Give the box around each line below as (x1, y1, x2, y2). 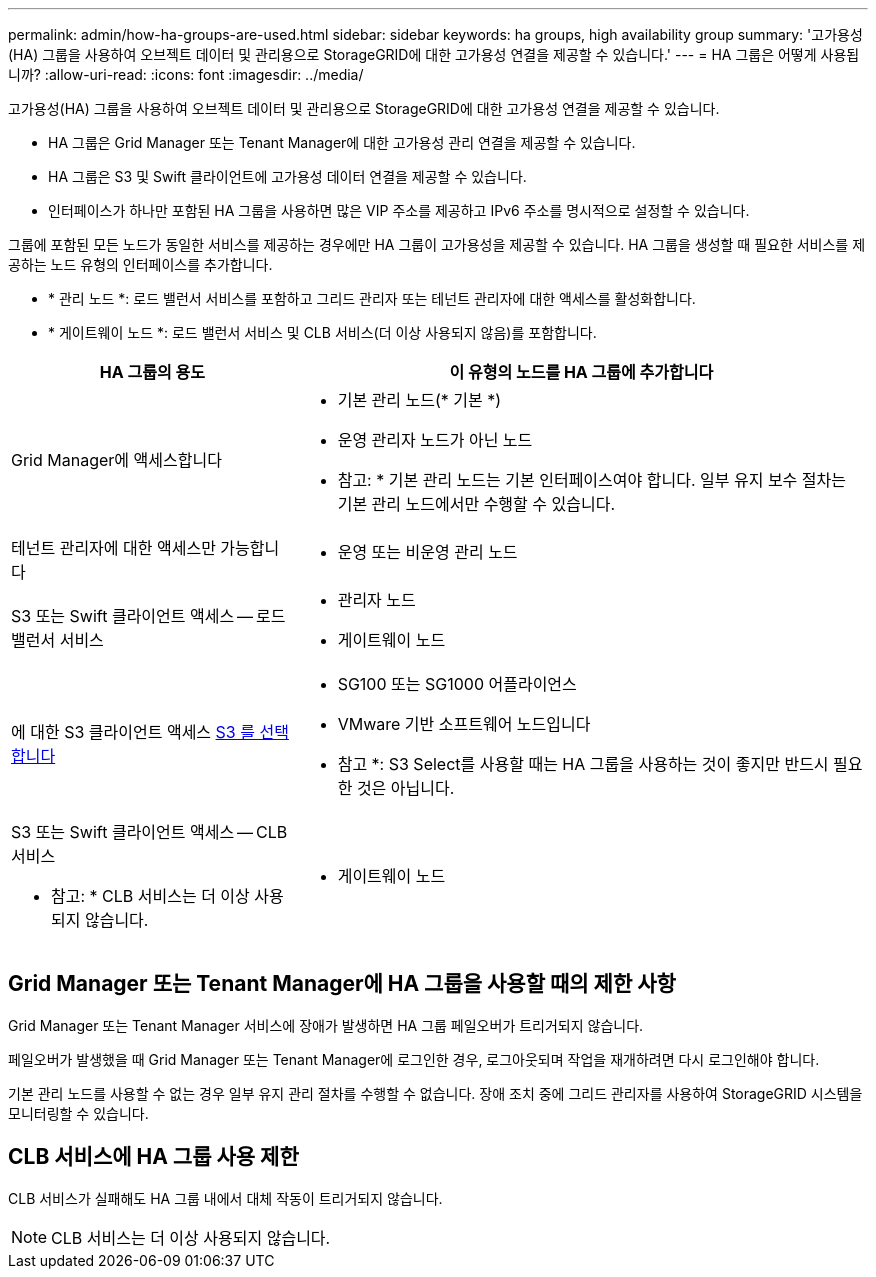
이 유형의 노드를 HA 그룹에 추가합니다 (449, 362, 714, 382)
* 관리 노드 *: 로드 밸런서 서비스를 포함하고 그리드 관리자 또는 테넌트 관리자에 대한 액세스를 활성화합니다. (48, 290, 696, 307)
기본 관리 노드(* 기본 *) (337, 390, 502, 410)
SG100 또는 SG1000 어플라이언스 (337, 674, 577, 694)
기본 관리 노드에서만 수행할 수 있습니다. (337, 494, 616, 514)
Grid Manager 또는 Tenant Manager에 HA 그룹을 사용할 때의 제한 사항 (8, 971, 676, 997)
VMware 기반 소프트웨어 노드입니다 (337, 714, 591, 734)
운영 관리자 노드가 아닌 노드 (337, 430, 533, 450)
